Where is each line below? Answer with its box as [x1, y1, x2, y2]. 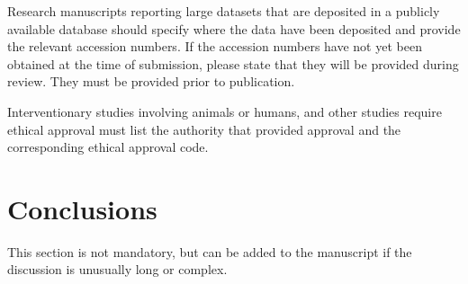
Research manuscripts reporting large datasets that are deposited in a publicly [7, 2, 440, 20]
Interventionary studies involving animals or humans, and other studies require [7, 102, 442, 120]
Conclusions [7, 190, 157, 226]
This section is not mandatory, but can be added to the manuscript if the [7, 242, 412, 261]
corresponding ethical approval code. [7, 138, 209, 156]
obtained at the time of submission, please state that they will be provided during [7, 54, 459, 73]
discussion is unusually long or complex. [7, 260, 228, 279]
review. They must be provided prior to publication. [7, 72, 295, 91]
